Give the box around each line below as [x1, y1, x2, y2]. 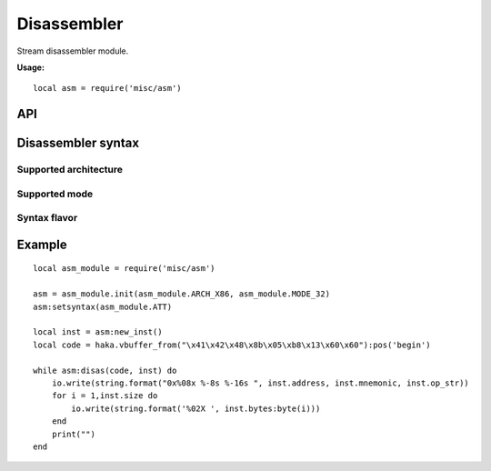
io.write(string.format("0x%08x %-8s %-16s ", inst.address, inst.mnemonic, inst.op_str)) [51, 377, 470, 388]
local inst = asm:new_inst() [33, 327, 163, 337]
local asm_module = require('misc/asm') [33, 264, 215, 274]
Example [16, 236, 67, 252]
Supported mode [16, 187, 94, 200]
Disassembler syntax [16, 135, 140, 151]
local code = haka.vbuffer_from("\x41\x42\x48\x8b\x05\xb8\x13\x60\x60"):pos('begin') [33, 339, 431, 350]
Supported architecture [16, 164, 123, 176]
